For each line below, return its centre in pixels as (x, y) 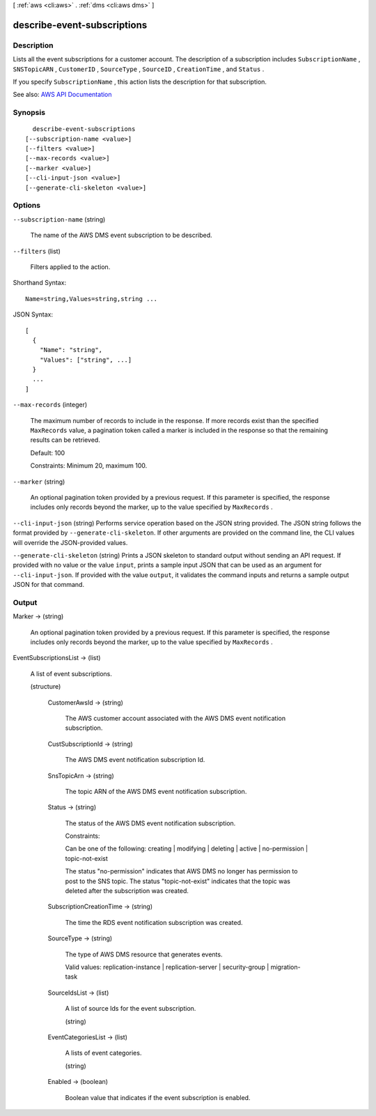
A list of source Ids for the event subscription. (131, 1009)
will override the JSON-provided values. (70, 542)
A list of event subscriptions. (71, 673)
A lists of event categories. (103, 1053)
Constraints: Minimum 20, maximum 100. (89, 466)
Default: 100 (48, 452)
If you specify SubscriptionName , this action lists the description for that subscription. (140, 82)
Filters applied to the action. (70, 267)
